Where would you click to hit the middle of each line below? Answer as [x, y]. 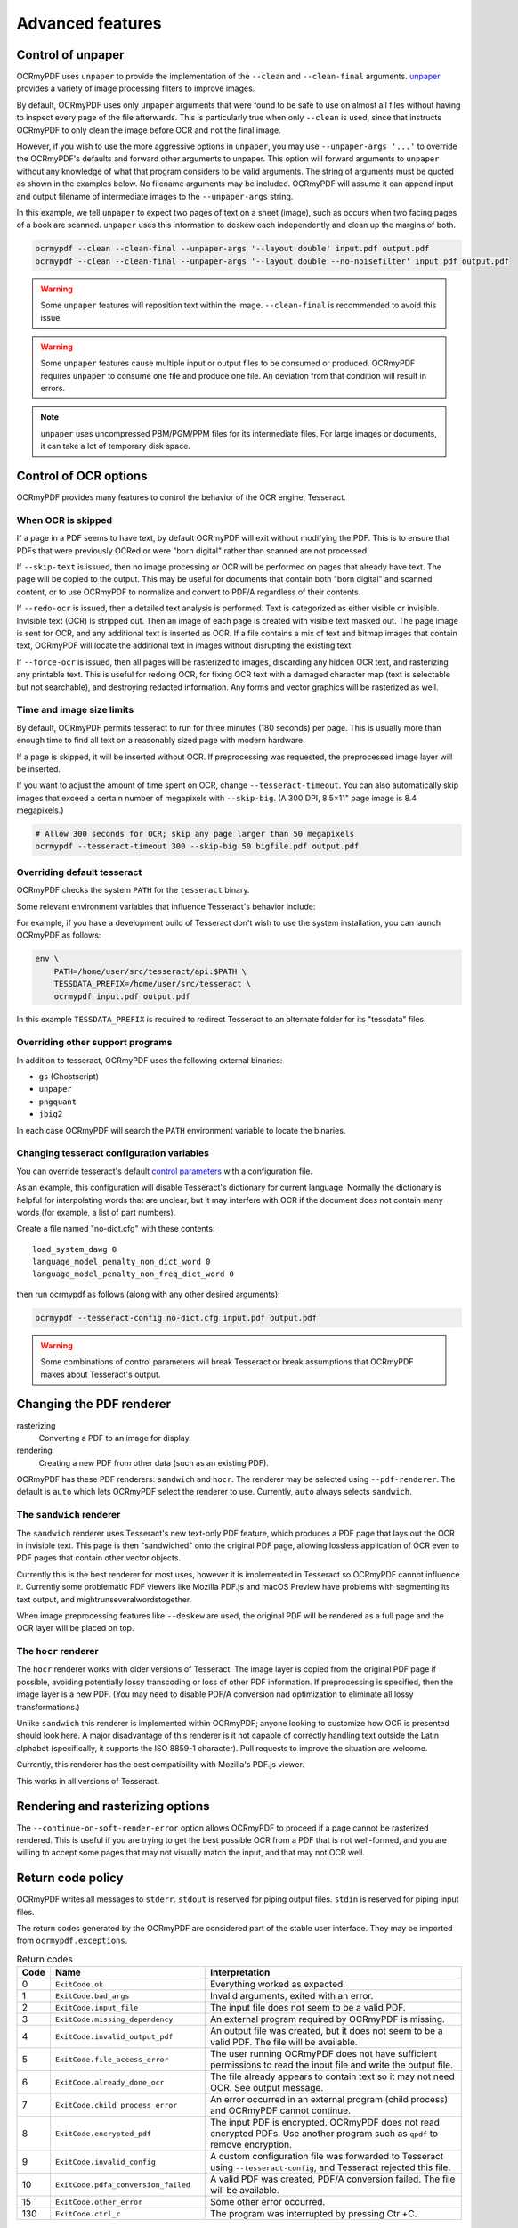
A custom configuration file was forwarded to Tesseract [327, 2157]
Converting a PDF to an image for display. [115, 1438]
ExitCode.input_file [97, 2007]
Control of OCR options [82, 476]
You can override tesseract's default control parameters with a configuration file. [165, 1171]
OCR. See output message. [267, 2088]
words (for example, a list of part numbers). [96, 1212]
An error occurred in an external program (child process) [329, 2100]
